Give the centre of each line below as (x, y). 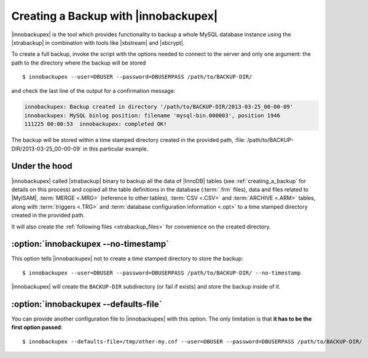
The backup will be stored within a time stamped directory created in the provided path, (122, 140)
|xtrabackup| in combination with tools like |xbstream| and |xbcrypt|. (98, 42)
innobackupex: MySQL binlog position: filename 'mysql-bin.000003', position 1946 (152, 115)
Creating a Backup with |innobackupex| (115, 16)
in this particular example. (116, 149)
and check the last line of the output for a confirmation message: (93, 91)
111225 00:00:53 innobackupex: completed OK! (96, 124)
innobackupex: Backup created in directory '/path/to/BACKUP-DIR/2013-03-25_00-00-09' (159, 107)
